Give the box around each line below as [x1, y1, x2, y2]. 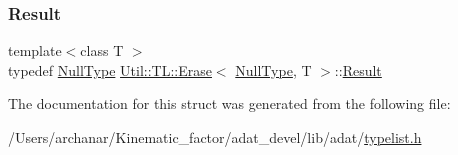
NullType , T [235, 59, 312, 80]
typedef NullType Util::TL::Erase [8, 59, 212, 80]
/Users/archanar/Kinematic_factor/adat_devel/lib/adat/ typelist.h [8, 127, 422, 147]
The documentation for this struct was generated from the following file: [8, 93, 451, 114]
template [8, 40, 62, 61]
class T [80, 40, 124, 61]
